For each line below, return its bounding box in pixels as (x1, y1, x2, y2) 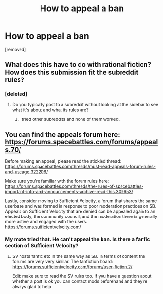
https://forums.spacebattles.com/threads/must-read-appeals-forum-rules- (5, 164, 156, 170)
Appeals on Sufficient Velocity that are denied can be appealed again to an (5, 208, 156, 215)
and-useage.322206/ (5, 169, 48, 175)
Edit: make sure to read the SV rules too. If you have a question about (12, 273, 152, 279)
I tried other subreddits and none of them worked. (19, 116, 120, 122)
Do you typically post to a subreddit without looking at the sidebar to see (12, 101, 159, 107)
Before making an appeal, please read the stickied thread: (5, 158, 122, 164)
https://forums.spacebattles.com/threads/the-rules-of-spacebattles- (5, 183, 143, 189)
